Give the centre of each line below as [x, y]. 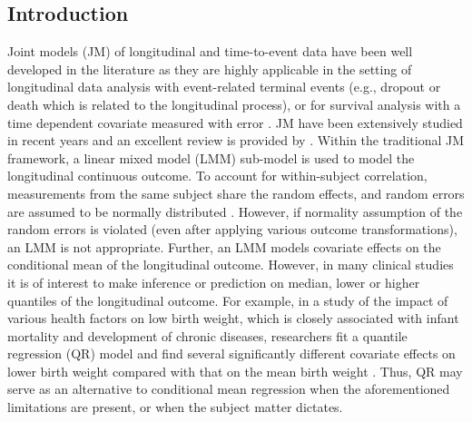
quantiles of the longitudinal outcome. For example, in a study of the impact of [228, 300]
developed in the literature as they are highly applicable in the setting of [210, 69]
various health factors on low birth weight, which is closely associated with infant [233, 318]
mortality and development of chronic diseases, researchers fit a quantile [207, 335]
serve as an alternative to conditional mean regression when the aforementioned [229, 389]
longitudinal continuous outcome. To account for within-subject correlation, [217, 176]
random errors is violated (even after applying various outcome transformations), [232, 229]
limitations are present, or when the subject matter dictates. [175, 407]
